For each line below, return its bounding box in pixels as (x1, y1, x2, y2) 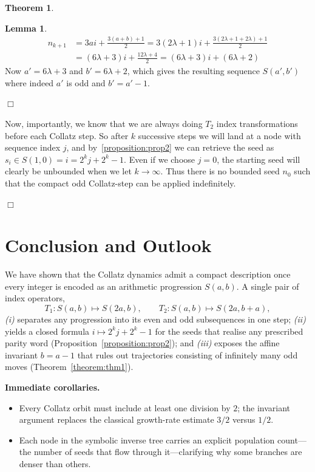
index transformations (216, 117, 298, 129)
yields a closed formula (5, 324, 90, 337)
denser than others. (19, 457, 91, 470)
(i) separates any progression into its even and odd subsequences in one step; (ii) (5, 313, 306, 325)
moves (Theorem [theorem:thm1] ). (5, 360, 134, 373)
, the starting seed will (217, 152, 300, 165)
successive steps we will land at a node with (138, 129, 301, 142)
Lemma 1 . (5, 21, 47, 34)
